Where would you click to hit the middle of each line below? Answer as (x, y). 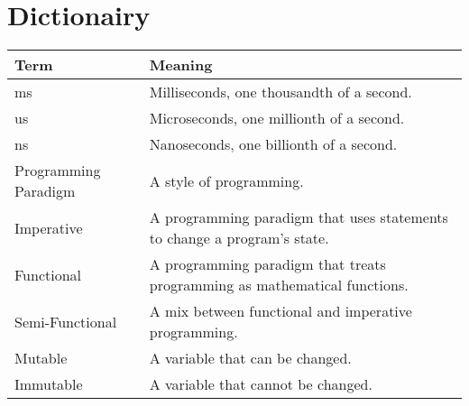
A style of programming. (226, 180)
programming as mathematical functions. (279, 285)
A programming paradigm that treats (267, 264)
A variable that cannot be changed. (261, 384)
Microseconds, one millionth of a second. (277, 118)
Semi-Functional (66, 321)
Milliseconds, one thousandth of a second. (280, 92)
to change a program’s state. (239, 238)
